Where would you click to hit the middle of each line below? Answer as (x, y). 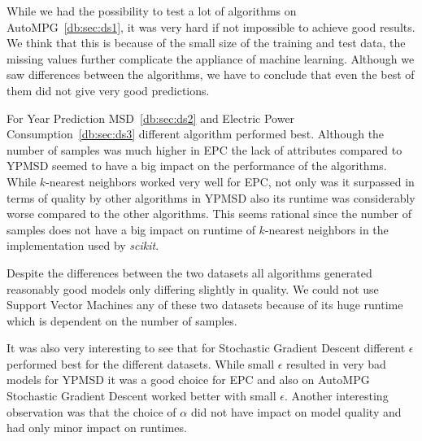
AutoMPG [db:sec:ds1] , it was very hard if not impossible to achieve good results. (211, 26)
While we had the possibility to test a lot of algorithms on (152, 11)
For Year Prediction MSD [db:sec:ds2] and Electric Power (151, 118)
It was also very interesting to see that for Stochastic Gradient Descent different (206, 348)
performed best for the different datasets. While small (141, 363)
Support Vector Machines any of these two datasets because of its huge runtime (205, 305)
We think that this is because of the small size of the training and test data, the (206, 43)
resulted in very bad (336, 363)
